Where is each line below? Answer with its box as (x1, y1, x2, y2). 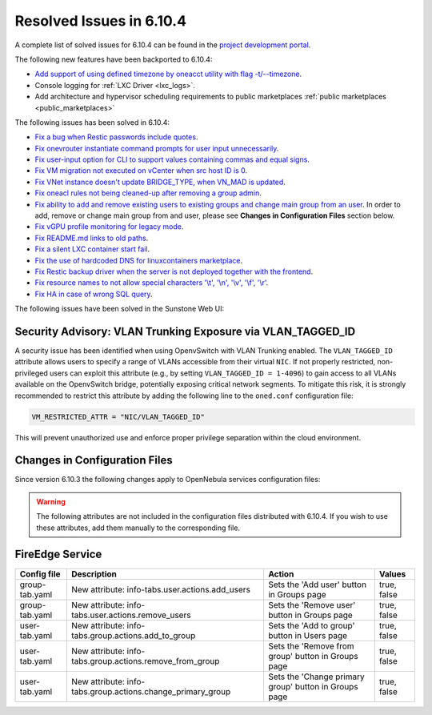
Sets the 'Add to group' (268, 620, 355, 631)
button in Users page (268, 629, 348, 641)
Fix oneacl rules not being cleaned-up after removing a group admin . (34, 188, 262, 198)
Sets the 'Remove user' (268, 599, 356, 610)
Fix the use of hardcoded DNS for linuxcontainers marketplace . (34, 255, 243, 265)
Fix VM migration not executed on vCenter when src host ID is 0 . (34, 166, 248, 175)
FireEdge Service (14, 548, 102, 561)
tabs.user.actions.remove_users (70, 609, 191, 621)
